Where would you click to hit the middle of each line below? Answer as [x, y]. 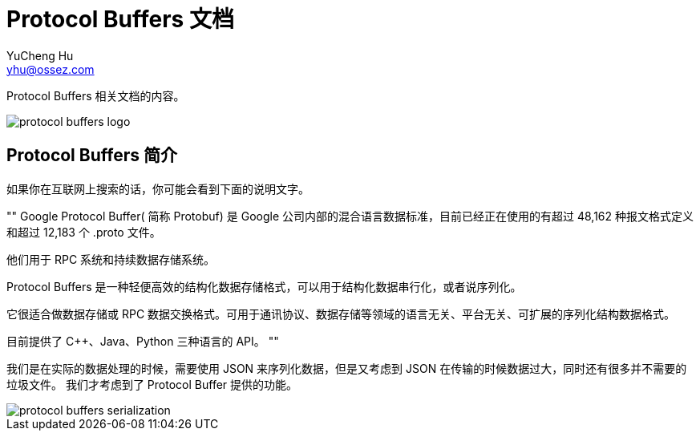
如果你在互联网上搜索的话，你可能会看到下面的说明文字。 [158, 188]
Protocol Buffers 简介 [92, 156]
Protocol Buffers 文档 [120, 19]
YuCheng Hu [40, 55]
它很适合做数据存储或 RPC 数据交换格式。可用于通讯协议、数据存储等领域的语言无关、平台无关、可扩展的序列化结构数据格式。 [341, 314]
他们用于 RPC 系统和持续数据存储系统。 [111, 259]
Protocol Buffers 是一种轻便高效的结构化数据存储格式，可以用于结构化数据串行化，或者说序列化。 [264, 286]
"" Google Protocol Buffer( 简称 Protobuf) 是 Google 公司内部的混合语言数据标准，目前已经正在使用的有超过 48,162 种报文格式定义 [350, 216]
